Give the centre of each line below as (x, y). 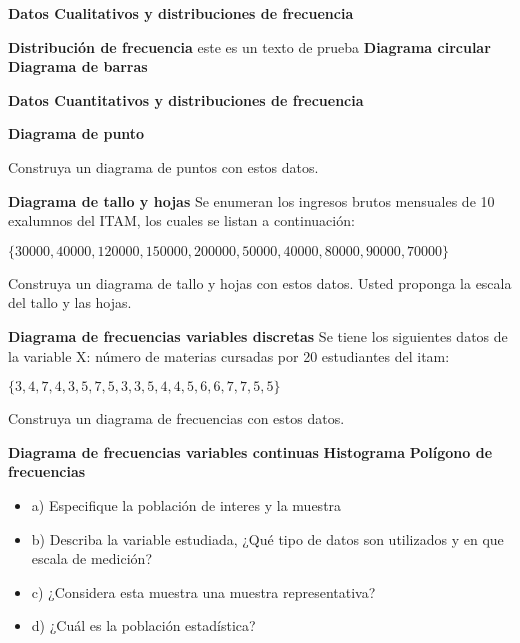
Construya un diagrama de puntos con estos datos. (163, 166)
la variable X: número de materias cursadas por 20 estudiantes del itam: (229, 355)
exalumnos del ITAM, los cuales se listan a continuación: (181, 220)
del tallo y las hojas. (70, 302)
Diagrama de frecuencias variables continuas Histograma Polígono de (250, 451)
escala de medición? (92, 558)
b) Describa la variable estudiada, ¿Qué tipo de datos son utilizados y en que (267, 538)
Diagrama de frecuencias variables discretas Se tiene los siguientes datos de (258, 335)
